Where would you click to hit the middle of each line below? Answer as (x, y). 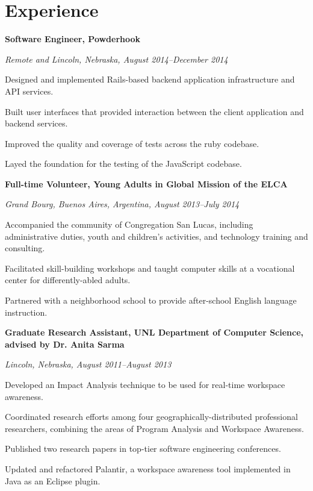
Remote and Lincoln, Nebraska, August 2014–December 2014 (116, 59)
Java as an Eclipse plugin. (53, 480)
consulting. (25, 248)
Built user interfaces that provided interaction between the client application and (154, 111)
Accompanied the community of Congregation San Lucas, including (129, 224)
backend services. (36, 123)
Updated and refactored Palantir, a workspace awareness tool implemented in (148, 468)
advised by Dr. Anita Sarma (65, 344)
